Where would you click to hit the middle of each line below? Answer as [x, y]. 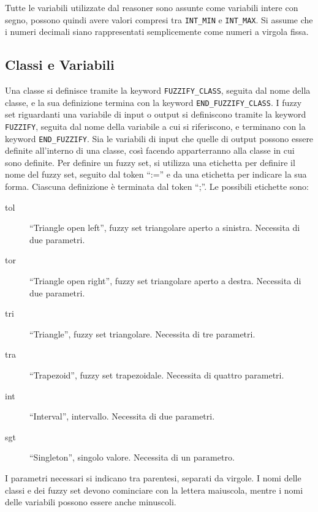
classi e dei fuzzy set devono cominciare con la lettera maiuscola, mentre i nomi [154, 490]
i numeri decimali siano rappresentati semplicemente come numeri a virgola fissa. [157, 32]
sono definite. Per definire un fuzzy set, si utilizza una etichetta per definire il [150, 162]
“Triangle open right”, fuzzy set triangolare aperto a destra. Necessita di [165, 281]
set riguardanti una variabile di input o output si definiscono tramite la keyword [156, 114]
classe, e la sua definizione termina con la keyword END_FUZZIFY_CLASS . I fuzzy [153, 102]
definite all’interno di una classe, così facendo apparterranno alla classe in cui [150, 150]
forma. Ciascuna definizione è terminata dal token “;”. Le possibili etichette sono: [157, 186]
